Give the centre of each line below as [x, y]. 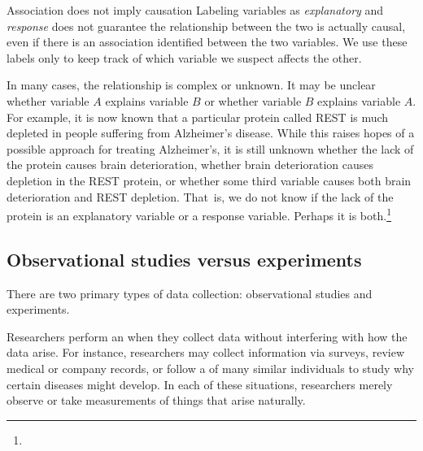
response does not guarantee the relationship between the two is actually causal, [206, 26]
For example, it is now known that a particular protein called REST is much [198, 117]
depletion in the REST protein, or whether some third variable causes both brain [209, 180]
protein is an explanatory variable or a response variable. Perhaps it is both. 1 [199, 214]
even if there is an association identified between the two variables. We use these [207, 42]
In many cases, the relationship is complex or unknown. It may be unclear [191, 85]
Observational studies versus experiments [184, 259]
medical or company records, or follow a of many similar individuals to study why [211, 368]
